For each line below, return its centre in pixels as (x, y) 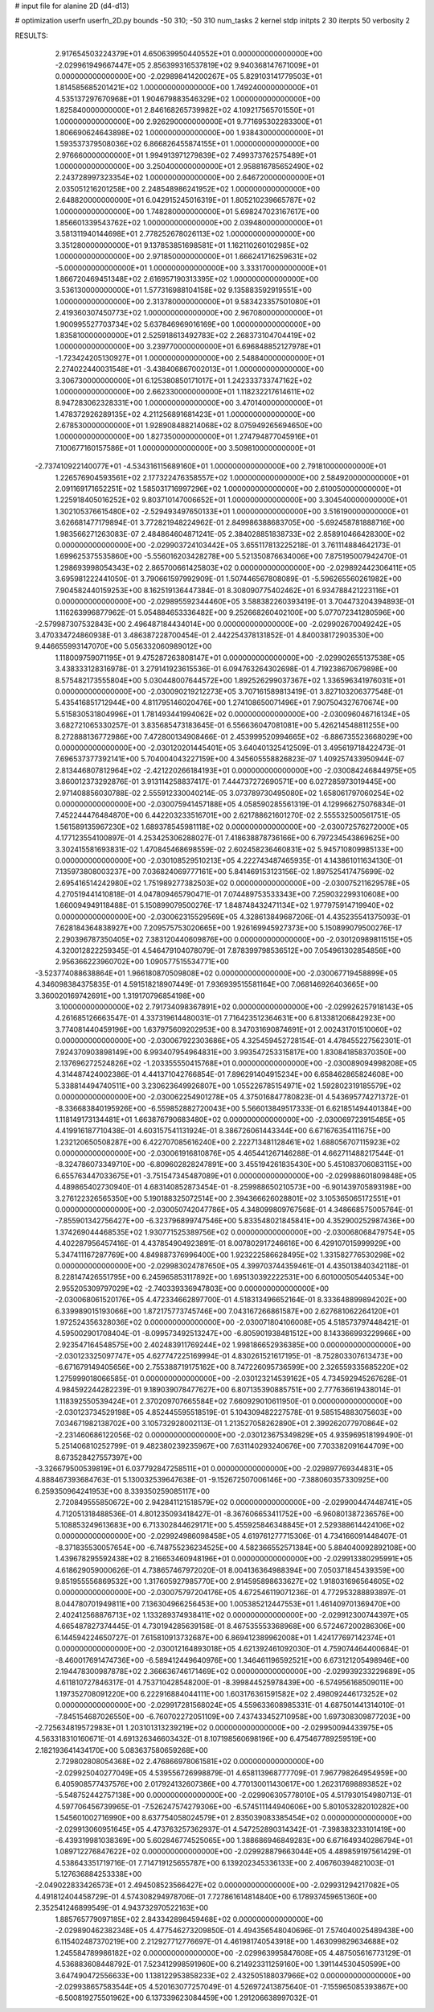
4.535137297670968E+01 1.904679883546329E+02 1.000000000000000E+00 (188, 99)
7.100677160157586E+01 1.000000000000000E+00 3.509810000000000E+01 (185, 447)
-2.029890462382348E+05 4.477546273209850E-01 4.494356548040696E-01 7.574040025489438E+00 (234, 1931)
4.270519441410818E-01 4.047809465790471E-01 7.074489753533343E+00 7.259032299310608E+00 (227, 894)
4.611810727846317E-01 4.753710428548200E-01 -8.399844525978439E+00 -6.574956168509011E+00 (229, 1683)
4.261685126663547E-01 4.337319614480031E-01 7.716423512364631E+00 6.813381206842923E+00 (225, 1018)
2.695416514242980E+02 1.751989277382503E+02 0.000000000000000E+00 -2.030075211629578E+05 (232, 883)
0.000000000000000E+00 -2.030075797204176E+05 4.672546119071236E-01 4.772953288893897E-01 (230, 1593)
